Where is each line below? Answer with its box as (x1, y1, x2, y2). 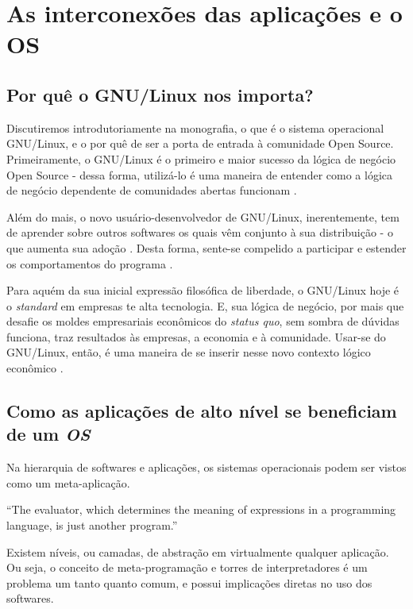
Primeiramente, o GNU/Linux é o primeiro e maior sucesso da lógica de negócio (6, 150, 396, 167)
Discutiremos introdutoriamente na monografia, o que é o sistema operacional (6, 119, 384, 136)
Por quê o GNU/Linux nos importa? (6, 82, 314, 106)
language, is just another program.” (6, 517, 178, 534)
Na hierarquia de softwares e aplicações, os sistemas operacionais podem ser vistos (6, 459, 407, 476)
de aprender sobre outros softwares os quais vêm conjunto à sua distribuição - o (6, 224, 393, 241)
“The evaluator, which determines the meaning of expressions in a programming (6, 501, 396, 518)
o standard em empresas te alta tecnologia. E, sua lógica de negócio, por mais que (6, 297, 404, 314)
